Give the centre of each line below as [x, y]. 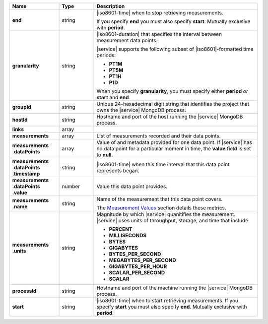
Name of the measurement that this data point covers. [160, 199]
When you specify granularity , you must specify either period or [172, 91]
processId [24, 291]
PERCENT [121, 229]
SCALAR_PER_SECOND [137, 273]
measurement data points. [127, 40]
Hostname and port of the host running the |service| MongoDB [170, 117]
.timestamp [26, 174]
